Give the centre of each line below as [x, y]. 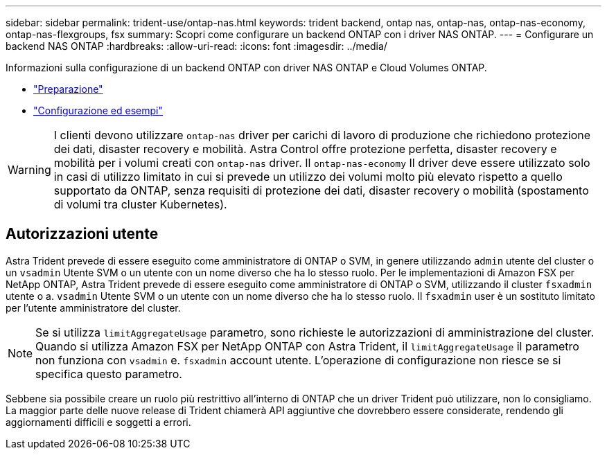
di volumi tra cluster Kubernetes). [140, 204]
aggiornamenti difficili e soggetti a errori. [98, 422]
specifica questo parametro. [109, 374]
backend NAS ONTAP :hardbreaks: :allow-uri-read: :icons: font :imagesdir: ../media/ [196, 46]
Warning [29, 170]
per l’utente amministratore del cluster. [93, 307]
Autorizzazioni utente [82, 234]
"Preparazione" [68, 89]
